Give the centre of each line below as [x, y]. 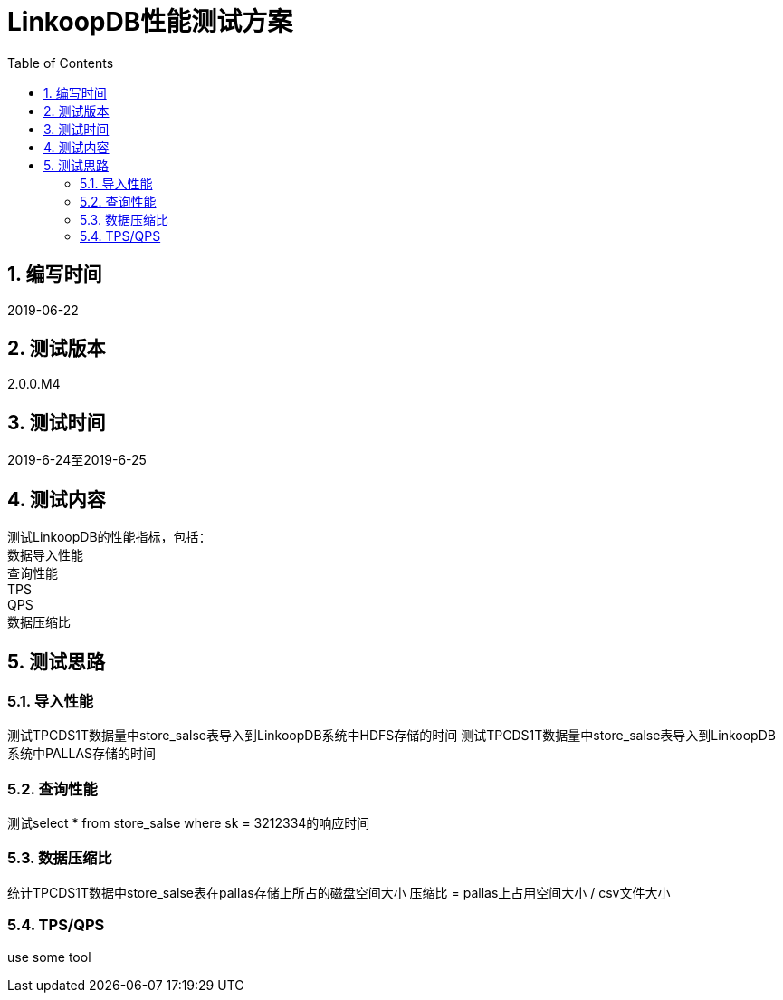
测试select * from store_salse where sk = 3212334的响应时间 [189, 823]
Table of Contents [61, 62]
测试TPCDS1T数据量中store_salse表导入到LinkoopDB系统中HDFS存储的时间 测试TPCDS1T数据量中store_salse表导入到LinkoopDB [391, 736]
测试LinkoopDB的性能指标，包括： [110, 537]
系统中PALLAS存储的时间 [82, 754]
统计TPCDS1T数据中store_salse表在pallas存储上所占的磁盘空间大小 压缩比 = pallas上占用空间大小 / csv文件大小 [339, 892]
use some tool [49, 957]
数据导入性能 [45, 555]
